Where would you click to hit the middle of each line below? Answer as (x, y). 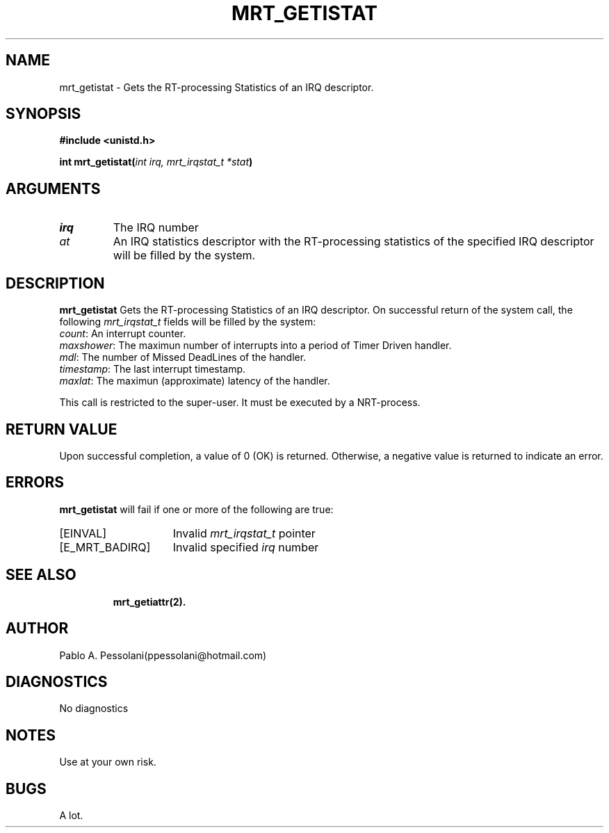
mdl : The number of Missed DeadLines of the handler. (183, 357)
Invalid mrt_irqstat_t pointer (244, 533)
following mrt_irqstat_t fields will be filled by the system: (188, 322)
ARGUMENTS (53, 188)
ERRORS (35, 483)
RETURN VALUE (62, 429)
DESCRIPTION (55, 283)
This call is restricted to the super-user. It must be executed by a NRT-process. (240, 403)
